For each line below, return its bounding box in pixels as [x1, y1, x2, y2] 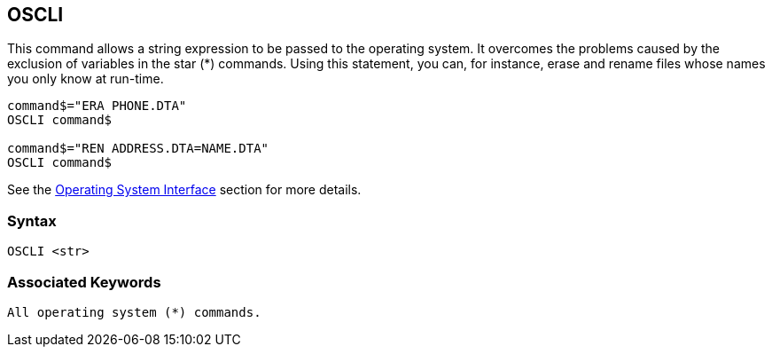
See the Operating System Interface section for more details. [7, 182, 362, 198]
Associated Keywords [7, 272, 161, 291]
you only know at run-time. [7, 71, 164, 87]
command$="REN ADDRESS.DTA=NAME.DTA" [7, 141, 269, 156]
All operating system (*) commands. [7, 304, 261, 319]
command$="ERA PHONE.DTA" [7, 98, 187, 114]
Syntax [7, 211, 57, 230]
